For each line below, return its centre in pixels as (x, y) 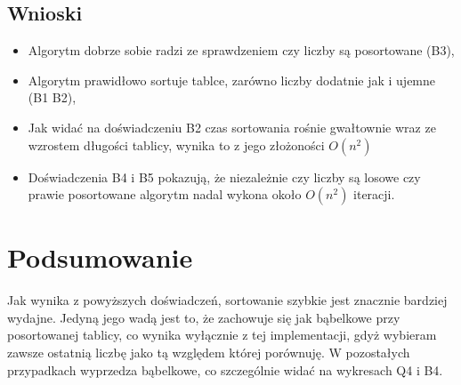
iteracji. (374, 194)
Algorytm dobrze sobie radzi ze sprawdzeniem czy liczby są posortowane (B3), (241, 50)
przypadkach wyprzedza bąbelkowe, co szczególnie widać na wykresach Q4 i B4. (225, 369)
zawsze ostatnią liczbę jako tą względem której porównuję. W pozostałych (209, 353)
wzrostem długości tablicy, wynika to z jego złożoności (176, 144)
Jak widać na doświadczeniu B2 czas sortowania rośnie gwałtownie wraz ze (232, 127)
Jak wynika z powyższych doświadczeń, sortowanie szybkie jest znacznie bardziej (227, 300)
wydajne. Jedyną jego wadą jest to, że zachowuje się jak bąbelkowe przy (204, 317)
